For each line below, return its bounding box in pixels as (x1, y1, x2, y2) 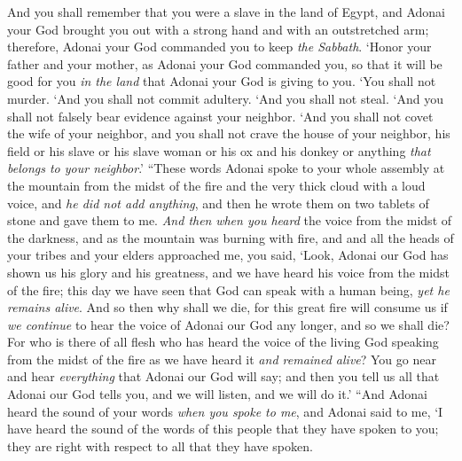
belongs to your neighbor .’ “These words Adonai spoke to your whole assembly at (7, 159, 445, 177)
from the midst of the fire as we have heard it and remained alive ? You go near (7, 349, 436, 368)
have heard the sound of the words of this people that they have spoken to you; (7, 419, 439, 438)
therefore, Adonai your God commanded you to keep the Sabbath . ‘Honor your (7, 37, 432, 56)
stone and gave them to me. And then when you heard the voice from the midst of (7, 211, 452, 230)
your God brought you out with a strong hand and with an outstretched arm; (7, 20, 429, 38)
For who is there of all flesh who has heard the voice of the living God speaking (7, 332, 439, 351)
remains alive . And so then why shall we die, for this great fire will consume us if (7, 298, 448, 316)
